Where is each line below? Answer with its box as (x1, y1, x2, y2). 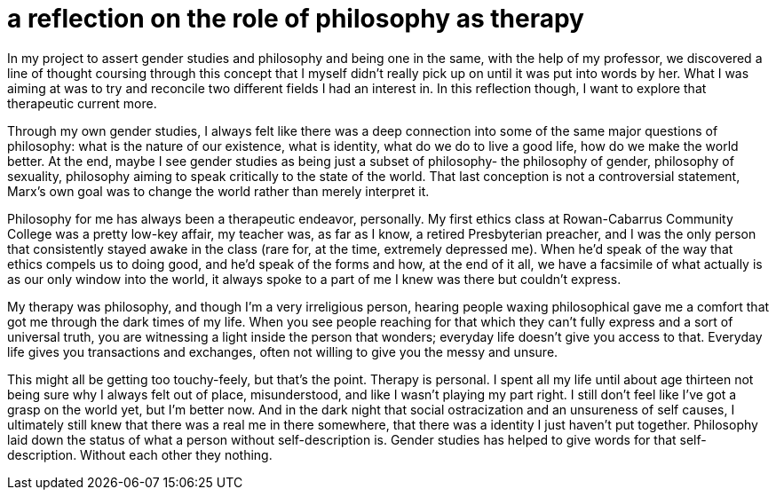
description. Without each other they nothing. (7, 446, 273, 462)
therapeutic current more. (7, 95, 157, 111)
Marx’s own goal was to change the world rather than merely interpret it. (7, 183, 430, 199)
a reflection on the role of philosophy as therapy (7, 4, 584, 34)
